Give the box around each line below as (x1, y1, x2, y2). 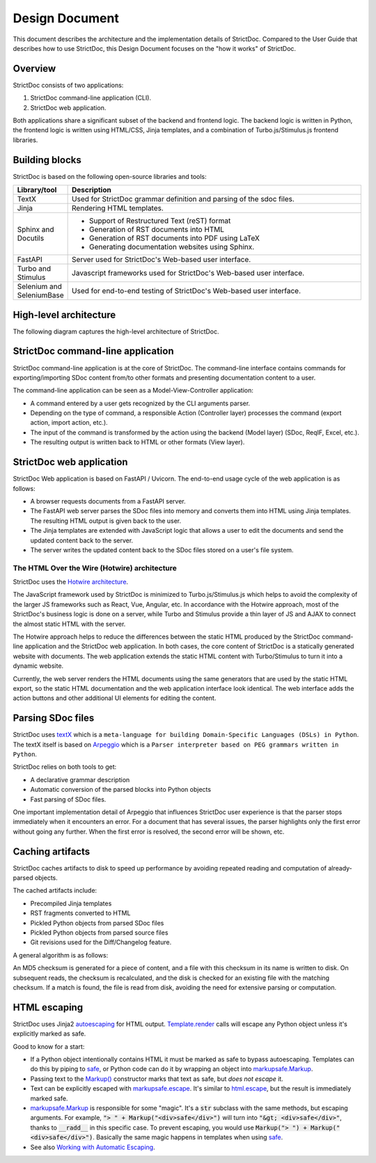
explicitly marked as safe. (13, 1029, 86, 1038)
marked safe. (30, 1094, 68, 1102)
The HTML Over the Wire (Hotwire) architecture (13, 563, 178, 572)
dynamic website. (13, 662, 64, 670)
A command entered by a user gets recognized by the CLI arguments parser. (30, 399, 251, 407)
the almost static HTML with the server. (13, 620, 126, 628)
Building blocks (13, 154, 81, 166)
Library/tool (17, 185, 57, 195)
